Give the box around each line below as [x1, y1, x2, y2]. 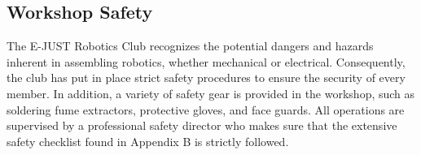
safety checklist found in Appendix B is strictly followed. [7, 132, 289, 149]
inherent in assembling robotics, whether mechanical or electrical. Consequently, [7, 53, 406, 70]
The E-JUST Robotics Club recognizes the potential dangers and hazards [7, 37, 374, 54]
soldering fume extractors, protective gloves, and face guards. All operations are [7, 101, 405, 118]
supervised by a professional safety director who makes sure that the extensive [7, 117, 397, 134]
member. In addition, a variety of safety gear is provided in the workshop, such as [7, 84, 415, 101]
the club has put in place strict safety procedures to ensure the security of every [7, 69, 406, 86]
